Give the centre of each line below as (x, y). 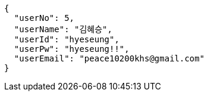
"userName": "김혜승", (63, 29)
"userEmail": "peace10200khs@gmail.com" (109, 58)
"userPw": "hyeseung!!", (72, 49)
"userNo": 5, (44, 18)
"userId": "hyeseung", (67, 39)
